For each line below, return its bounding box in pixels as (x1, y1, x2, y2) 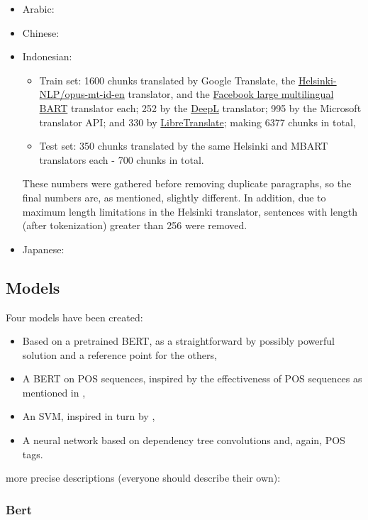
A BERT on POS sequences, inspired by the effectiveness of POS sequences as (22, 371, 362, 386)
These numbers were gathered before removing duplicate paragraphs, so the (22, 176, 352, 191)
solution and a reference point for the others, (22, 347, 217, 362)
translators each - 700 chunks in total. (39, 152, 204, 167)
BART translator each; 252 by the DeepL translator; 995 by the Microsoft (39, 100, 362, 115)
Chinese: (22, 25, 60, 40)
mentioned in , (22, 385, 86, 399)
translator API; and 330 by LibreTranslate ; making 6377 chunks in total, (39, 114, 356, 129)
